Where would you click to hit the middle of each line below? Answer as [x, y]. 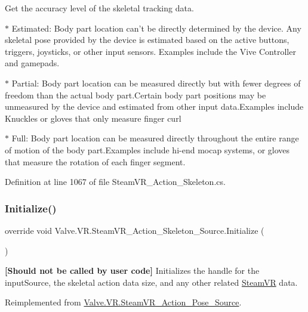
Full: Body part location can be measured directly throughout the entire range [155, 138]
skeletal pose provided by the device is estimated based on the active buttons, [147, 40]
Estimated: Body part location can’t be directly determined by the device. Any [156, 28]
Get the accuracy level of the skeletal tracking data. [99, 8]
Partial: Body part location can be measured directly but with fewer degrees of [156, 83]
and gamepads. [32, 63]
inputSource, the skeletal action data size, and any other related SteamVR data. [151, 282]
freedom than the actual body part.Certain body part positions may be [135, 95]
